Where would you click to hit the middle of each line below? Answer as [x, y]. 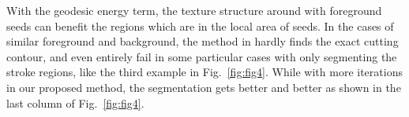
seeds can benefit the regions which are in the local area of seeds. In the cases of [200, 26]
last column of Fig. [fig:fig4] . [75, 102]
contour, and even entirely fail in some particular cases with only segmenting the [202, 56]
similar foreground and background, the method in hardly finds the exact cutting [203, 41]
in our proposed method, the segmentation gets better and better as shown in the [204, 87]
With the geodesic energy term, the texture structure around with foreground [194, 10]
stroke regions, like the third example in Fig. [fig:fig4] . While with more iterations [204, 72]
